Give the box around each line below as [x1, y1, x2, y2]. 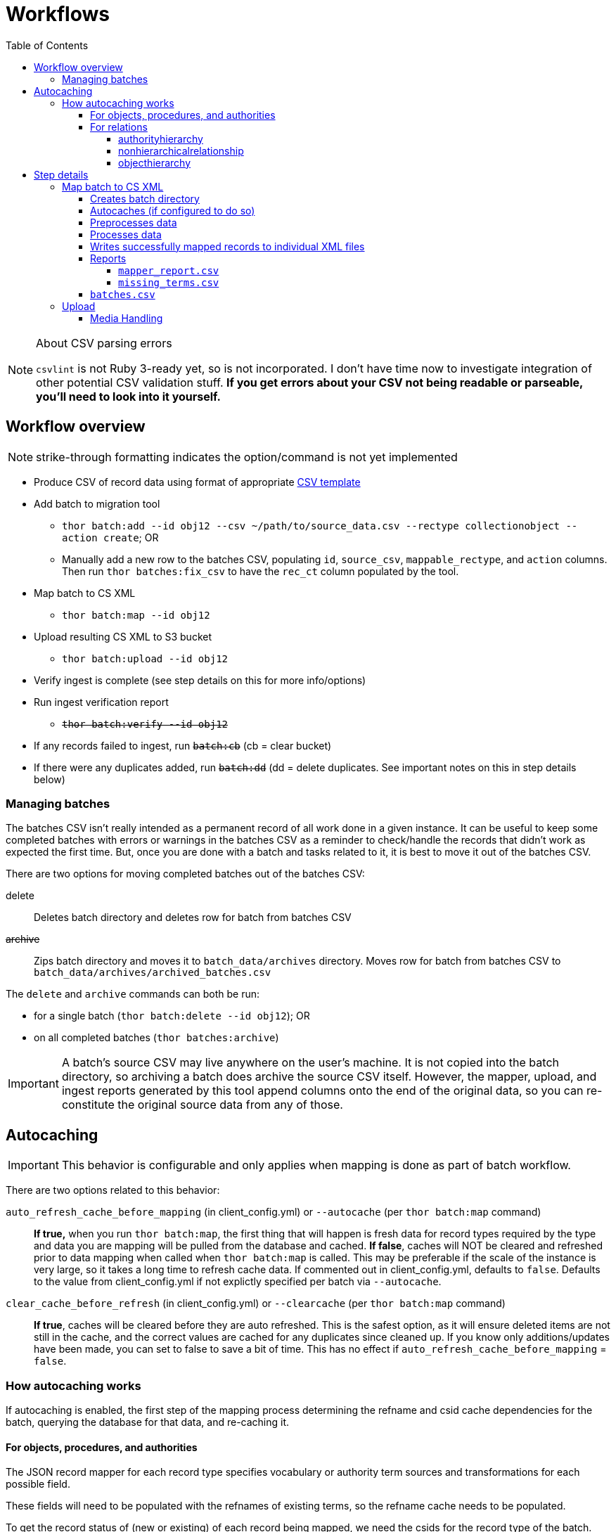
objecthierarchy [118, 156, 191, 169]
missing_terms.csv [118, 276, 219, 288]
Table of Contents [6, 39, 89, 51]
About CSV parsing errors [36, 335, 172, 350]
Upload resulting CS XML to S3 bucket [34, 630, 212, 643]
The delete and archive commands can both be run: [6, 988, 259, 1000]
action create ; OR [62, 531, 159, 543]
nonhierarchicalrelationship [118, 144, 244, 157]
